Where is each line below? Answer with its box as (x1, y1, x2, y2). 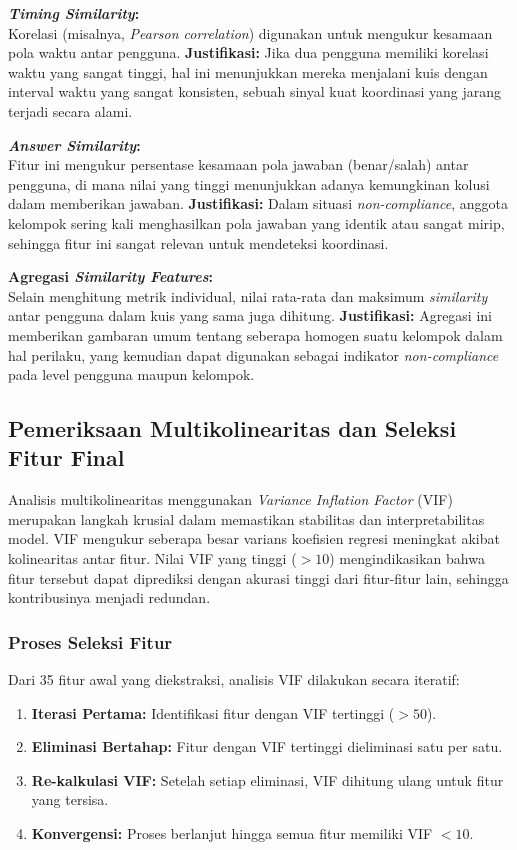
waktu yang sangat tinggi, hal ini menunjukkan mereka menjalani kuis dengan (8, 61, 488, 82)
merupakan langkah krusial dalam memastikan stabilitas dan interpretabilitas (8, 508, 485, 529)
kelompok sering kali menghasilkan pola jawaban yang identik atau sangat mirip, (8, 212, 505, 233)
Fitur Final (8, 442, 125, 473)
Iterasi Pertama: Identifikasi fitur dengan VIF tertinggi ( (31, 702, 395, 723)
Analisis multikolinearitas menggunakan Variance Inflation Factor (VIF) (8, 489, 453, 510)
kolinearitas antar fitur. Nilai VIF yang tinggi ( (8, 548, 297, 569)
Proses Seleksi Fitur (8, 629, 173, 654)
